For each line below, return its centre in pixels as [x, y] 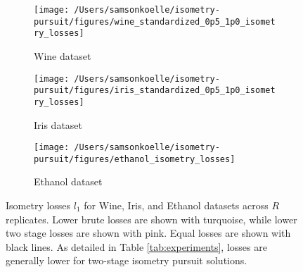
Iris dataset [58, 124]
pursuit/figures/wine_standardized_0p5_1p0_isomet [155, 21]
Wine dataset [63, 55]
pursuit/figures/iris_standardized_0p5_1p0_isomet [155, 91]
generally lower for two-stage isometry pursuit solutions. [127, 260]
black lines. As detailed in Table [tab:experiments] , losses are [136, 246]
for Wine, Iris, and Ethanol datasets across [176, 205]
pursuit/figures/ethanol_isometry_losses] [135, 159]
